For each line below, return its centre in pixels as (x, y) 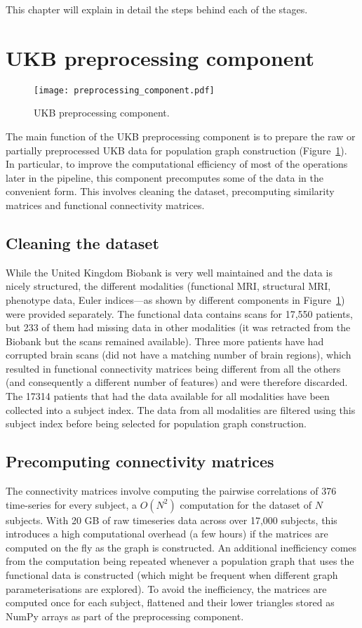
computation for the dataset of (246, 504)
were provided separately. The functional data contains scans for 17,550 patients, (179, 313)
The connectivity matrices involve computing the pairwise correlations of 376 (171, 491)
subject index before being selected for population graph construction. (156, 423)
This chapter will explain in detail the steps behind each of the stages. (157, 9)
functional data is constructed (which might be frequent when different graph (172, 575)
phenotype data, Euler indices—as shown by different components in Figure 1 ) (175, 299)
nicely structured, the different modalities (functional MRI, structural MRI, (168, 286)
